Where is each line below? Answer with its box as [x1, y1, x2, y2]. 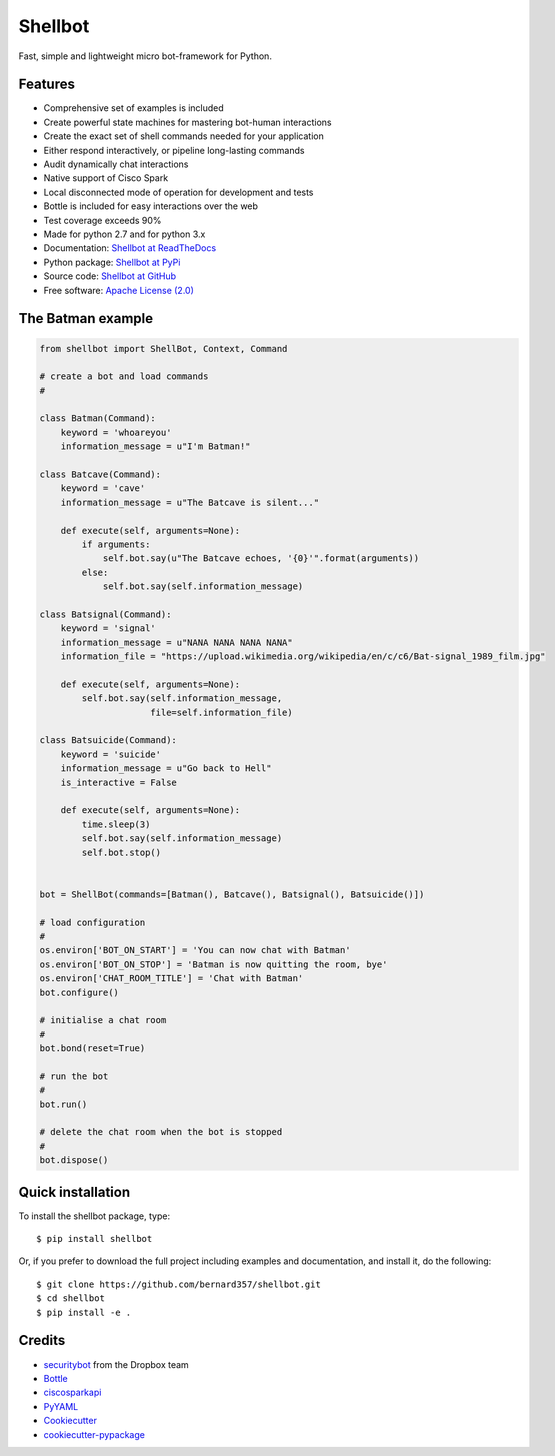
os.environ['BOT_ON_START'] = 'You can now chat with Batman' [39, 945, 351, 956]
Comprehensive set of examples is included [43, 102, 224, 114]
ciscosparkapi [43, 1386, 102, 1399]
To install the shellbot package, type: [18, 1210, 170, 1222]
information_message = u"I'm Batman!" [60, 441, 251, 452]
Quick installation [18, 1183, 131, 1200]
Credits [18, 1332, 66, 1349]
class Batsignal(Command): [39, 608, 172, 620]
